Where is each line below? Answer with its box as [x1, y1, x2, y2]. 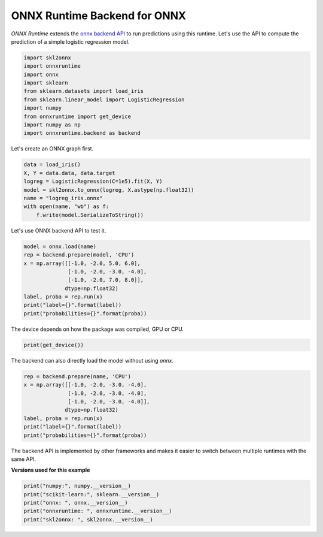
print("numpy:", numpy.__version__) [23, 482, 132, 490]
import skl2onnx [23, 54, 72, 61]
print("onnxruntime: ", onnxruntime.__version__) [23, 508, 172, 515]
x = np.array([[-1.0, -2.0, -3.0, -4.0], [23, 381, 147, 388]
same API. [11, 455, 36, 463]
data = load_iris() [23, 161, 81, 168]
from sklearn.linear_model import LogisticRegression [23, 96, 185, 103]
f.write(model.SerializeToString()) [36, 212, 144, 218]
